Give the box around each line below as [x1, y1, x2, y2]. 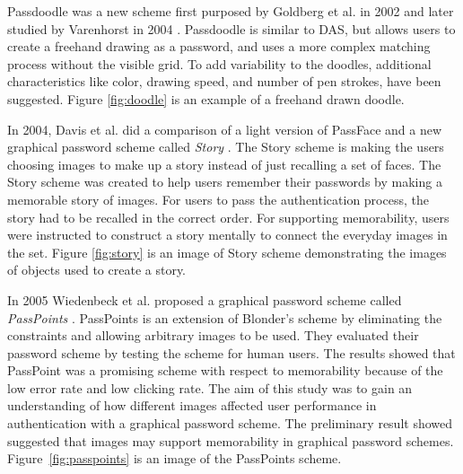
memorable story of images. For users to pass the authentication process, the [7, 189, 429, 208]
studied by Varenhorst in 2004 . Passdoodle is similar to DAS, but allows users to [7, 19, 456, 38]
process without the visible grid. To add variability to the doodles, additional [7, 54, 432, 73]
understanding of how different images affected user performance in [7, 396, 377, 415]
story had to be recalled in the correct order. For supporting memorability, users [7, 207, 450, 226]
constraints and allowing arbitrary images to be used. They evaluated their [7, 326, 419, 345]
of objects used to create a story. [7, 260, 187, 279]
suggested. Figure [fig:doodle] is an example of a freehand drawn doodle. [7, 89, 405, 108]
